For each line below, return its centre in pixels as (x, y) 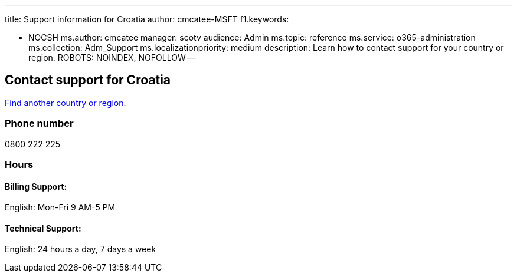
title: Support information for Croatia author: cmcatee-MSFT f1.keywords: (147, 19)
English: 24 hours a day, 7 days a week (81, 249)
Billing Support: (36, 186)
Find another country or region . (66, 103)
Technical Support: (43, 228)
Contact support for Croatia (88, 80)
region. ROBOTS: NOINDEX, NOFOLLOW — (112, 57)
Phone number (39, 123)
